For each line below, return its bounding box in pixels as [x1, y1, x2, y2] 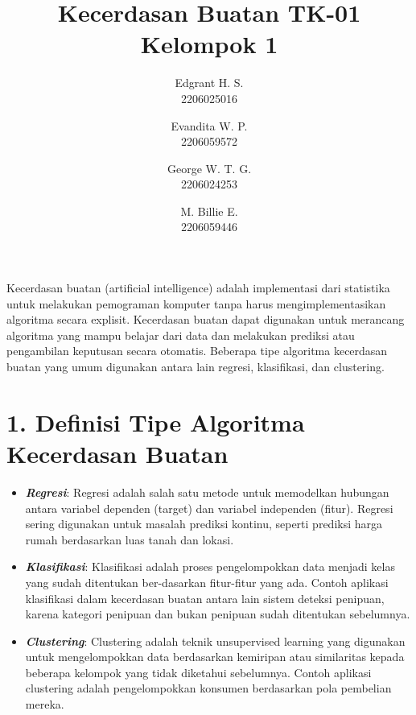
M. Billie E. [180, 202, 238, 219]
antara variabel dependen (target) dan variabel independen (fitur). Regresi [25, 499, 393, 516]
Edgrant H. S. [175, 74, 244, 91]
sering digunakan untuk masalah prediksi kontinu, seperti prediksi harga [25, 515, 383, 532]
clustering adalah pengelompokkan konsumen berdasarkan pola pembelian [25, 680, 392, 696]
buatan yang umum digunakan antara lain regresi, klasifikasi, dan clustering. [6, 358, 385, 375]
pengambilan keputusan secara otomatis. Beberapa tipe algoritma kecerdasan [6, 342, 388, 359]
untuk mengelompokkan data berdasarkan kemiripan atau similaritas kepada [25, 648, 405, 665]
